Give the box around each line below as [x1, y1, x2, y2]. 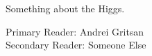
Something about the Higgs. [6, 1, 125, 15]
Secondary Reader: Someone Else [6, 38, 146, 52]
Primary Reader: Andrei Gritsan [6, 24, 144, 38]
